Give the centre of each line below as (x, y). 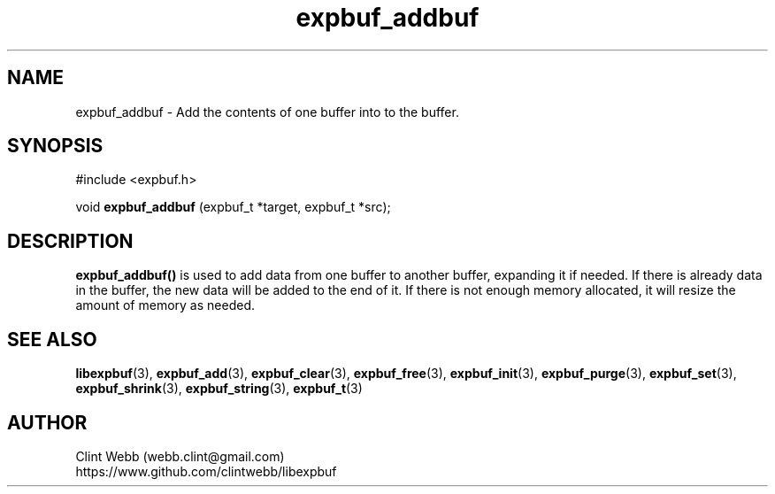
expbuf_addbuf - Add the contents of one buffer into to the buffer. (267, 112)
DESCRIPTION (70, 241)
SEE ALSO (52, 339)
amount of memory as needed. (165, 305)
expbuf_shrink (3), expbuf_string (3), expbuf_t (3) (219, 389)
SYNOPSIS (55, 146)
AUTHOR (47, 422)
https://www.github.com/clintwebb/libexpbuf (206, 471)
